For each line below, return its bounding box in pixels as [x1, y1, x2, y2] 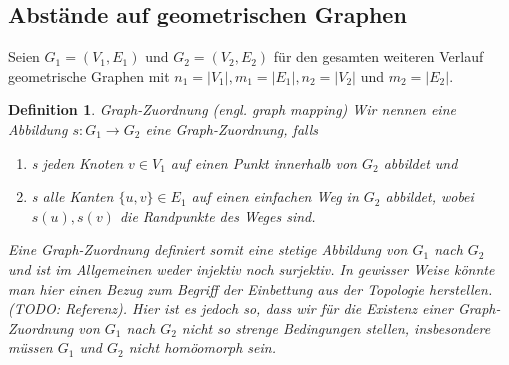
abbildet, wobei [385, 186, 474, 207]
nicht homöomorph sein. [128, 337, 276, 358]
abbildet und [383, 152, 458, 173]
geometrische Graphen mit [8, 65, 170, 86]
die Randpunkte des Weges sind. [119, 205, 316, 226]
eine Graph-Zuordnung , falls [145, 118, 319, 139]
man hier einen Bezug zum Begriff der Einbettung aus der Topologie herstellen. [8, 278, 493, 299]
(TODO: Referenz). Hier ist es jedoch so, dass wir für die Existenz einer [8, 298, 453, 319]
